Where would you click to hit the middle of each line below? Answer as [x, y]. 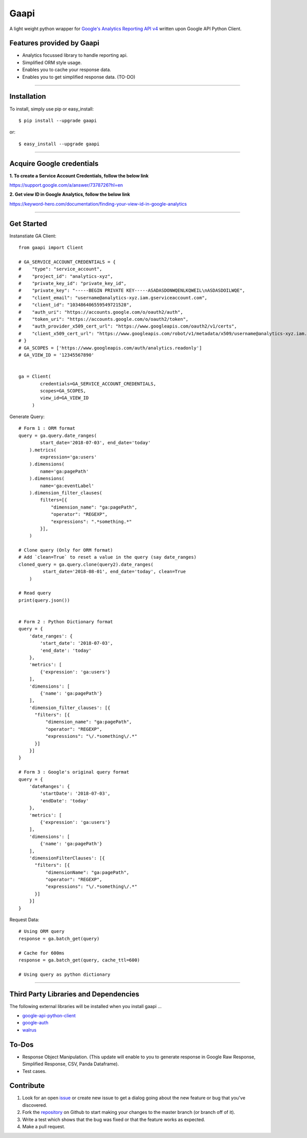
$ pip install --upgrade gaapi [58, 121]
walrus [29, 1030]
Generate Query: [27, 417]
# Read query [35, 593]
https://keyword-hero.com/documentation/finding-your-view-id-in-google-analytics [98, 204]
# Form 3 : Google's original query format [74, 772]
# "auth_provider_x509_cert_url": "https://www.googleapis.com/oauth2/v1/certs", [128, 326]
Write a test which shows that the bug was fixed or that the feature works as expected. [114, 1119]
